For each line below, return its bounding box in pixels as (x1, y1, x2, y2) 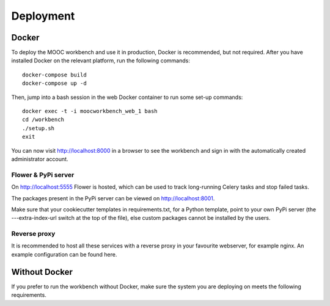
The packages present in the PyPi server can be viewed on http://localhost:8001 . (11, 194, 215, 202)
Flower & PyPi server (11, 170, 75, 179)
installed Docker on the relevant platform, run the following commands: (11, 57, 191, 64)
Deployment (11, 9, 75, 23)
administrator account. (11, 155, 68, 162)
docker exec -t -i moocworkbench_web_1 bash (22, 107, 158, 115)
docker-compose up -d (22, 80, 87, 87)
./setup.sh (22, 125, 55, 131)
